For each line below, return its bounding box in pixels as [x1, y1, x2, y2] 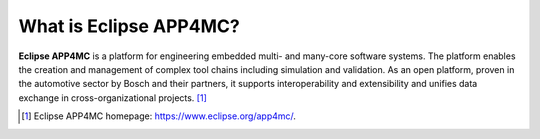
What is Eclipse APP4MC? [18, 15, 240, 37]
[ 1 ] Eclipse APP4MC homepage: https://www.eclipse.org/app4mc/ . [21, 110, 297, 122]
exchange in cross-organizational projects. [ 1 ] [18, 91, 207, 104]
